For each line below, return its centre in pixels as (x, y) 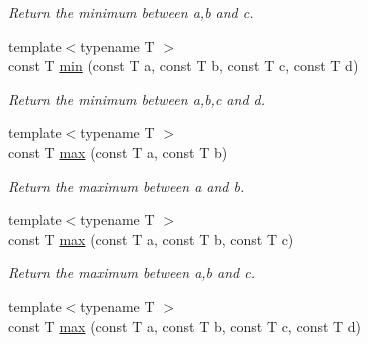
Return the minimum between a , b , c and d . (137, 98)
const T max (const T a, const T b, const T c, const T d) (185, 325)
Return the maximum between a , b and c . (132, 272)
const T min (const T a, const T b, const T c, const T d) (183, 65)
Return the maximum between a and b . (126, 185)
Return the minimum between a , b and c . (131, 12)
